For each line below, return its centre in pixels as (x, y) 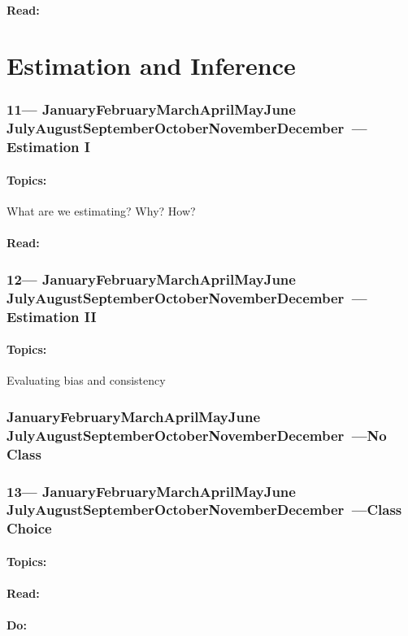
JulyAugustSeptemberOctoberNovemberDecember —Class (204, 510)
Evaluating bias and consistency (86, 380)
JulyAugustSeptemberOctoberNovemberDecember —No (197, 435)
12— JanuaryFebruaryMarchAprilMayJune (151, 279)
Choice (29, 528)
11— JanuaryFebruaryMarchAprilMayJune (151, 109)
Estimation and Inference (151, 65)
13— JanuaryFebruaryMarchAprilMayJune (151, 491)
